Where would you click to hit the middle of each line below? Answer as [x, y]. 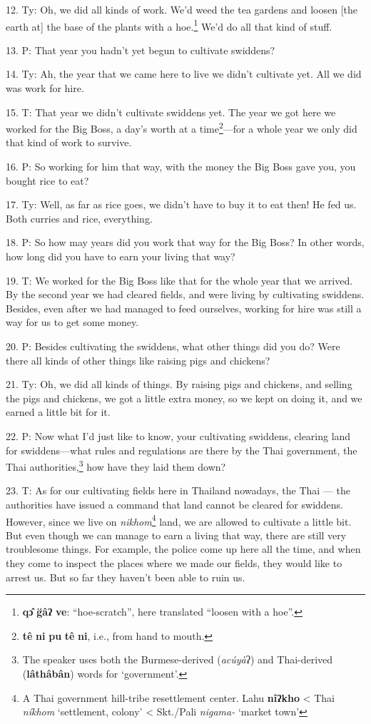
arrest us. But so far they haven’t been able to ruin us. [126, 577]
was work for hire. [45, 88]
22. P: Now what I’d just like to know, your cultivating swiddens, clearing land [178, 435]
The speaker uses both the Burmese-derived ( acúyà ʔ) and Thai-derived [178, 659]
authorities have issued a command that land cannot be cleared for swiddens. [175, 504]
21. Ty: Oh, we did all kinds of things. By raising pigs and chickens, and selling [179, 384]
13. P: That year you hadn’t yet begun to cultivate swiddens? [141, 50]
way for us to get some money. [72, 322]
